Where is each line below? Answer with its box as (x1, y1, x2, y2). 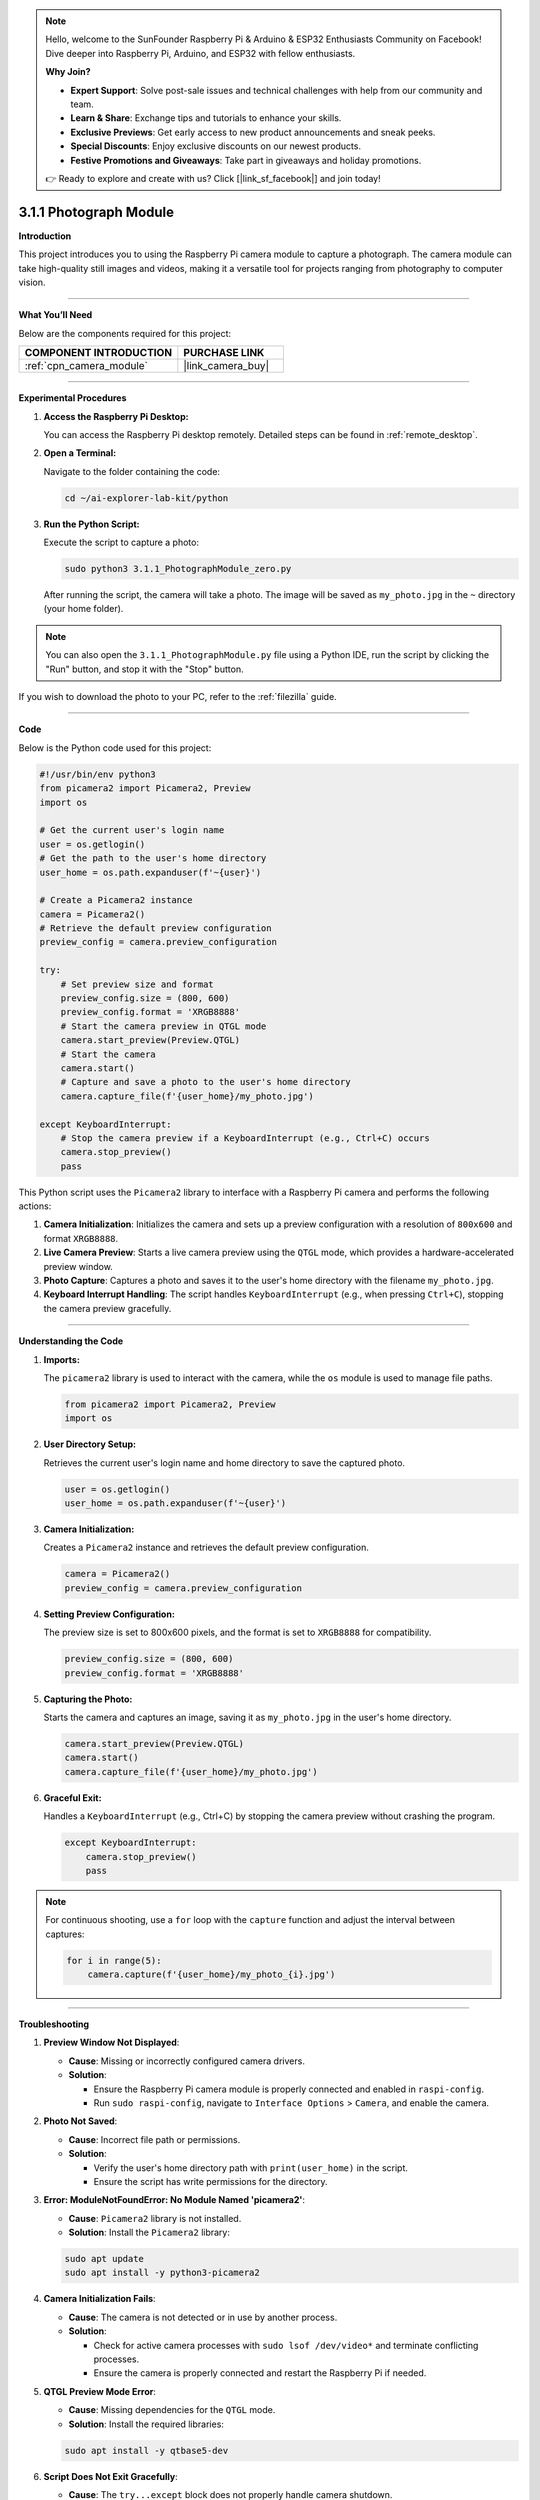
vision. (18, 276, 46, 288)
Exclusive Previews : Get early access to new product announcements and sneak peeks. (70, 126, 436, 138)
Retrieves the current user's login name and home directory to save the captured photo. (43, 1456, 405, 1469)
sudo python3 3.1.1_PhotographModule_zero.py (64, 563, 292, 575)
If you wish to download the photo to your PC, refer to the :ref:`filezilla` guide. (18, 691, 337, 702)
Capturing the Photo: (43, 1693, 133, 1705)
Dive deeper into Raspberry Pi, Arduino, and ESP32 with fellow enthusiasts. (45, 47, 356, 59)
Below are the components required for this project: (18, 327, 232, 339)
